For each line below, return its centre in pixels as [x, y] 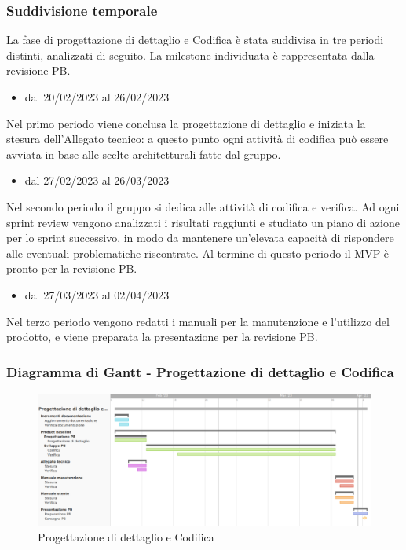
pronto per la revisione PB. [72, 268]
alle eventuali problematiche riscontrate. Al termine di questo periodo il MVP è [198, 253]
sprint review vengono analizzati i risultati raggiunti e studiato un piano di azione [203, 222]
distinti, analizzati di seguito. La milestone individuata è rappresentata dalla [190, 55]
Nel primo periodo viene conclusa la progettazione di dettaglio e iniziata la [186, 123]
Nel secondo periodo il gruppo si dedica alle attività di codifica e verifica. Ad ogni [203, 206]
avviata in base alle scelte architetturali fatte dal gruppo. [144, 154]
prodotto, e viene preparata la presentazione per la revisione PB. [162, 337]
